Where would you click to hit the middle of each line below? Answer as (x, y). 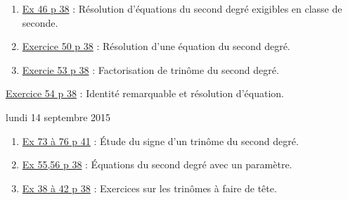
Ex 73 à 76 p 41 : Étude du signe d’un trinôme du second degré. (160, 140)
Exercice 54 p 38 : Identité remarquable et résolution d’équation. (145, 93)
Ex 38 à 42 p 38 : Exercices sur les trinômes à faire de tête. (149, 188)
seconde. (40, 22)
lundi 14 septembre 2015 (58, 117)
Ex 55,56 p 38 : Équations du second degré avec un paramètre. (157, 164)
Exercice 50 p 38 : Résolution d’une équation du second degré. (156, 46)
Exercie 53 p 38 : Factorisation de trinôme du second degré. (150, 69)
